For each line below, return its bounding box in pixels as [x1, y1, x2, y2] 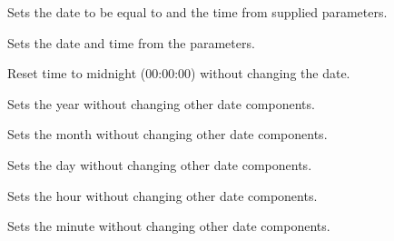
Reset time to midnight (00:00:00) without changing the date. [7, 64, 350, 83]
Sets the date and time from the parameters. [7, 33, 255, 52]
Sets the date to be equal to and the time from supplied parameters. [7, 3, 388, 21]
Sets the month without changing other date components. [7, 125, 328, 144]
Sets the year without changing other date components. [7, 94, 315, 113]
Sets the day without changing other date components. [7, 155, 312, 174]
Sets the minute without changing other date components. [7, 216, 330, 236]
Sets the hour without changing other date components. [7, 186, 318, 205]
